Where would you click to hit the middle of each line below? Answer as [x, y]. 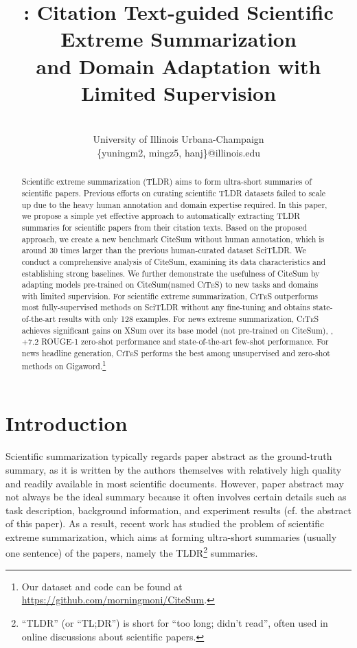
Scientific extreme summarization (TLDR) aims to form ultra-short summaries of [166, 182]
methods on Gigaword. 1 [64, 364]
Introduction [67, 423]
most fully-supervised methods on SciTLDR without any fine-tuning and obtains [166, 307]
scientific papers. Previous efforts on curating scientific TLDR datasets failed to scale [174, 193]
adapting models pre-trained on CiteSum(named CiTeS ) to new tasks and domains [170, 285]
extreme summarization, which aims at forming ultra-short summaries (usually [171, 536]
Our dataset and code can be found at [102, 586]
